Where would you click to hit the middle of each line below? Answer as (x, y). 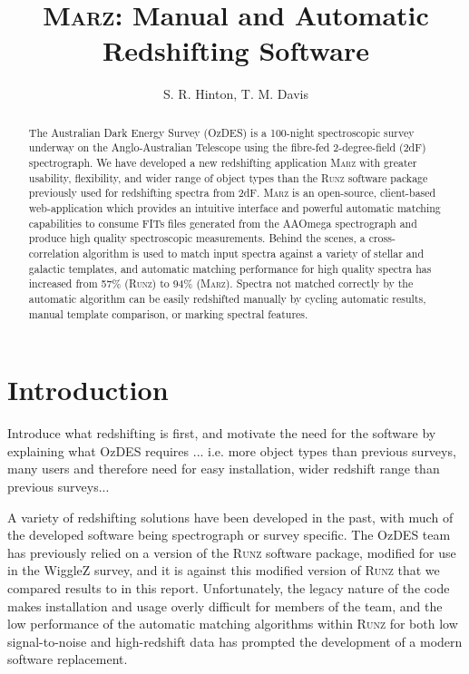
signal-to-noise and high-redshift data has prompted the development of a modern (235, 641)
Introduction (88, 390)
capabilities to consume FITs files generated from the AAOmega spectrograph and (223, 223)
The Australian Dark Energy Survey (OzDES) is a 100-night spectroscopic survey (221, 132)
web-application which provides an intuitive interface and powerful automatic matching (234, 207)
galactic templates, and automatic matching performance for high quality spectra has (230, 268)
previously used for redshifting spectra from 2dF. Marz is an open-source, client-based (232, 193)
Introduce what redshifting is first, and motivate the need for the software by (222, 433)
